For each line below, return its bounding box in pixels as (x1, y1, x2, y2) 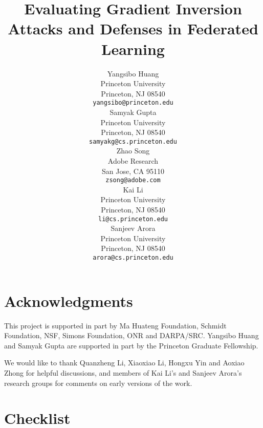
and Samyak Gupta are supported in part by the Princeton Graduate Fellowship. (4, 340, 258, 351)
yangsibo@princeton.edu (93, 99, 173, 107)
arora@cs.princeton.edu (93, 254, 173, 262)
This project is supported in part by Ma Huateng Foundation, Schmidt (4, 320, 227, 330)
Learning (101, 38, 165, 59)
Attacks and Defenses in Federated (8, 18, 258, 39)
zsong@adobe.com (105, 177, 161, 184)
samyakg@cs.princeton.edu (89, 138, 177, 145)
